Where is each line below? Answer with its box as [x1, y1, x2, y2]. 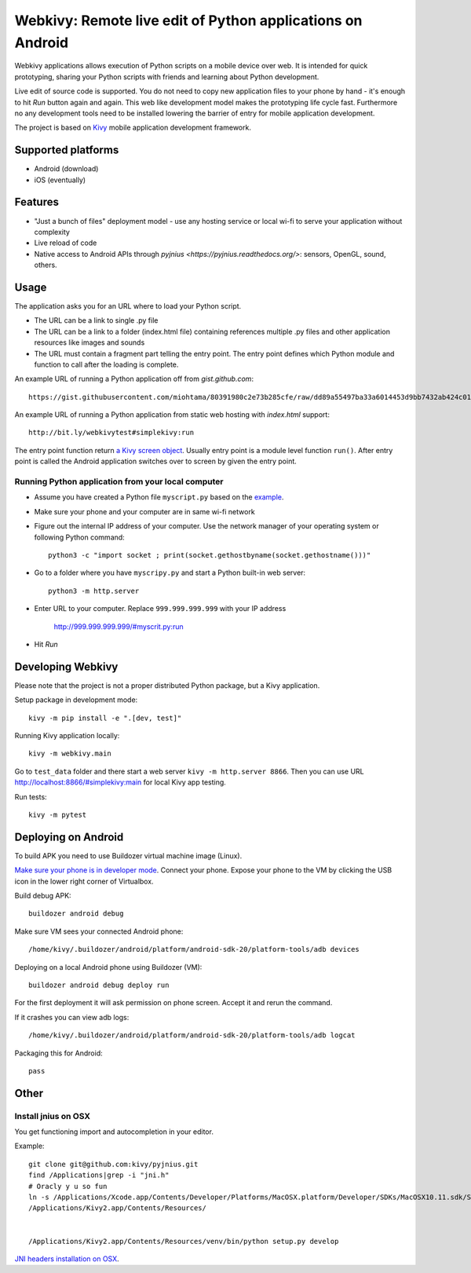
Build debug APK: [14, 891, 71, 901]
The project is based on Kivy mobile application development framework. [14, 123, 251, 133]
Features [14, 196, 59, 209]
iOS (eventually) [34, 175, 86, 185]
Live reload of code [34, 238, 97, 247]
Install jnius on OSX [14, 1110, 90, 1121]
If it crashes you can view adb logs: [14, 1012, 130, 1022]
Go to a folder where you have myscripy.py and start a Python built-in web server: [34, 568, 306, 577]
